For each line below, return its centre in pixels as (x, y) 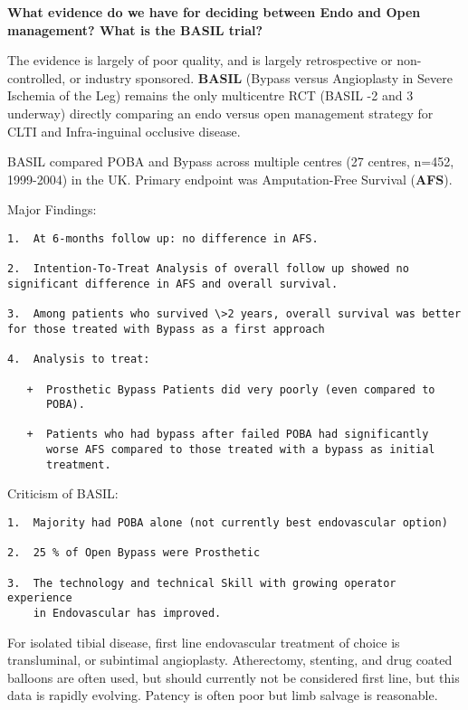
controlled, (37, 77)
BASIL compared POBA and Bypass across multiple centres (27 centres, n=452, (231, 161)
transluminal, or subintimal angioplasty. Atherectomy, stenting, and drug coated (230, 660)
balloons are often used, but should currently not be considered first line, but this (234, 677)
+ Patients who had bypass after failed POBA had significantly (228, 435)
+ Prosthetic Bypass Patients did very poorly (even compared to (231, 389)
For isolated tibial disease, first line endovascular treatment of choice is (204, 642)
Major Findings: (52, 209)
